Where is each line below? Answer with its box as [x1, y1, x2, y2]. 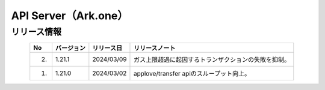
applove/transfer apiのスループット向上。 [133, 70, 251, 78]
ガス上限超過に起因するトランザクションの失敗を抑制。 [133, 56, 291, 64]
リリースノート [133, 44, 176, 52]
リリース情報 [11, 26, 62, 37]
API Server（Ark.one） [11, 9, 129, 22]
